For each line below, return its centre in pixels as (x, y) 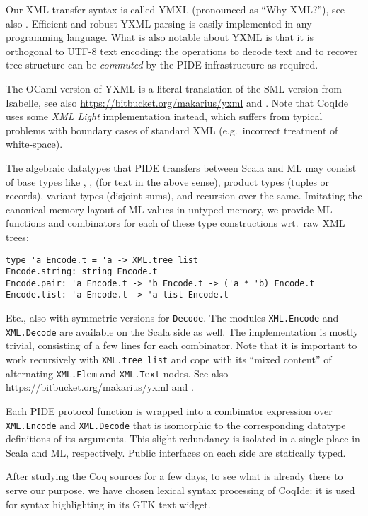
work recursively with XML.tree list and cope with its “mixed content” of (169, 359)
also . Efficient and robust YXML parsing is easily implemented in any (159, 23)
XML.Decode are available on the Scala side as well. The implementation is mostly (182, 331)
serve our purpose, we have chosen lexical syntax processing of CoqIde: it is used (180, 489)
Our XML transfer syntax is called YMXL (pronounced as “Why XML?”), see (176, 9)
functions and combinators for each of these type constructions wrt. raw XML (176, 223)
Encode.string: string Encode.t (82, 272)
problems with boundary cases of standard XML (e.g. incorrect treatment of (172, 130)
